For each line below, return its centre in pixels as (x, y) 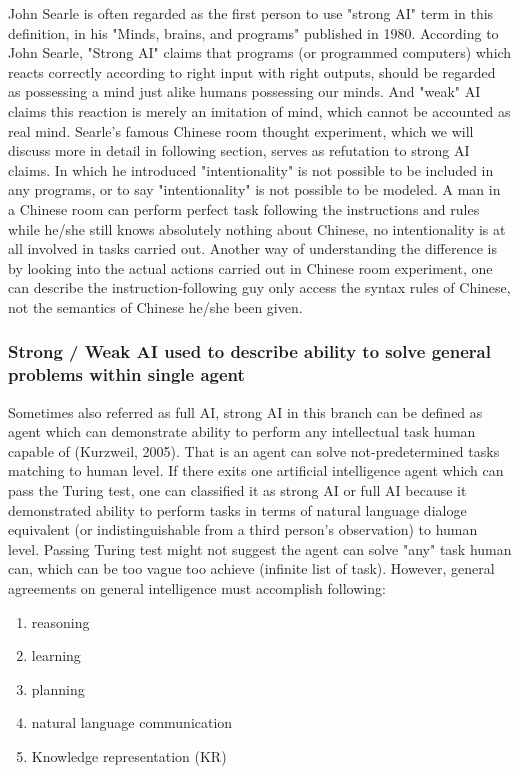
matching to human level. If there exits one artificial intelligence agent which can (256, 470)
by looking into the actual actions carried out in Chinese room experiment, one (250, 267)
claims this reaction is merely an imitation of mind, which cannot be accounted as (259, 110)
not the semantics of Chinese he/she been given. (155, 306)
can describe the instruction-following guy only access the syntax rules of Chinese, (259, 287)
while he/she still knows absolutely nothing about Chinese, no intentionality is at (257, 228)
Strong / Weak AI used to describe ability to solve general (249, 351)
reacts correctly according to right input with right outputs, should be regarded (252, 71)
